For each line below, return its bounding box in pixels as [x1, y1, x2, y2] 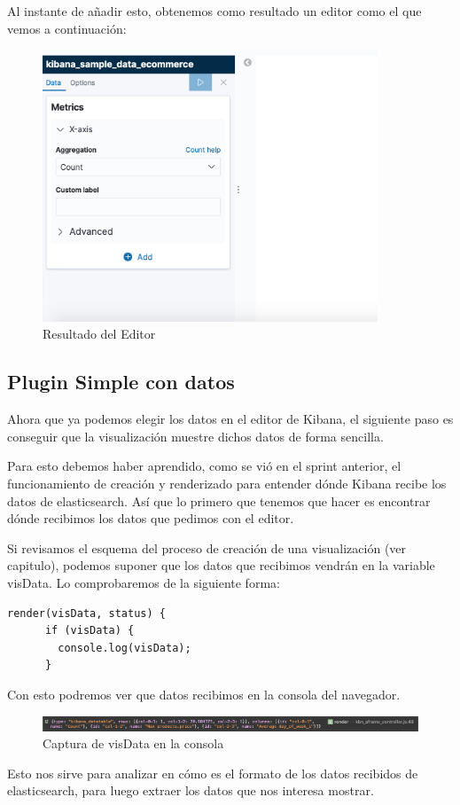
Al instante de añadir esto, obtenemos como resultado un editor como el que [7, 2, 422, 20]
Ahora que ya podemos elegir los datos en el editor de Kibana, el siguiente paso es [7, 410, 454, 428]
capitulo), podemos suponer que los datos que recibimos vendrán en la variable [7, 556, 435, 574]
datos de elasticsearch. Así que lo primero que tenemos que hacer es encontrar [7, 491, 431, 510]
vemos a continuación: [7, 19, 127, 37]
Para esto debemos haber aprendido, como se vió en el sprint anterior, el [7, 457, 402, 475]
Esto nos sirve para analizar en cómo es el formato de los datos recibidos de [7, 763, 418, 782]
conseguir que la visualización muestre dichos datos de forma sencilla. [7, 426, 384, 445]
